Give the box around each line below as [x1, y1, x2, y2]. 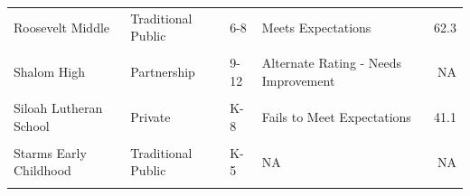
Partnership [130, 62, 195, 81]
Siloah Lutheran [14, 98, 103, 117]
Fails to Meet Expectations [261, 107, 411, 126]
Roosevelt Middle [14, 17, 110, 36]
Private [130, 107, 171, 126]
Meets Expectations [261, 17, 371, 36]
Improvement [261, 71, 335, 90]
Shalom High [14, 62, 85, 81]
